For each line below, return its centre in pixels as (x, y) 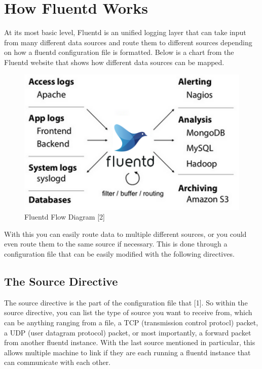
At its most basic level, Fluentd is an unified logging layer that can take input (125, 32)
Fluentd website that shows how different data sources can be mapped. (114, 62)
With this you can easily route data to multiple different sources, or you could (125, 234)
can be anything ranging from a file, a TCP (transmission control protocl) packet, (131, 322)
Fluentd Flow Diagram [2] (65, 217)
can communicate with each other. (58, 362)
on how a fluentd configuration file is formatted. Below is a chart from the (119, 52)
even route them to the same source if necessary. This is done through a (116, 244)
